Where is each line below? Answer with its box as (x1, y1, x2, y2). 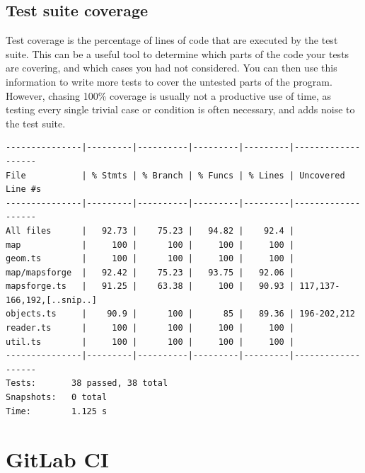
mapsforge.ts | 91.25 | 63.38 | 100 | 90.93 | (6, 281, 295, 292)
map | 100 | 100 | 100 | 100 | (6, 239, 295, 250)
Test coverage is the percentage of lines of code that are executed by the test (6, 33, 338, 47)
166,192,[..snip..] (6, 295, 97, 305)
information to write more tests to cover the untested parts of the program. (6, 74, 332, 89)
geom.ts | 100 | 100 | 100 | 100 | (6, 253, 295, 264)
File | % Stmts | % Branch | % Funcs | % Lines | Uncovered (6, 170, 345, 181)
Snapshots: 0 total (6, 392, 108, 403)
